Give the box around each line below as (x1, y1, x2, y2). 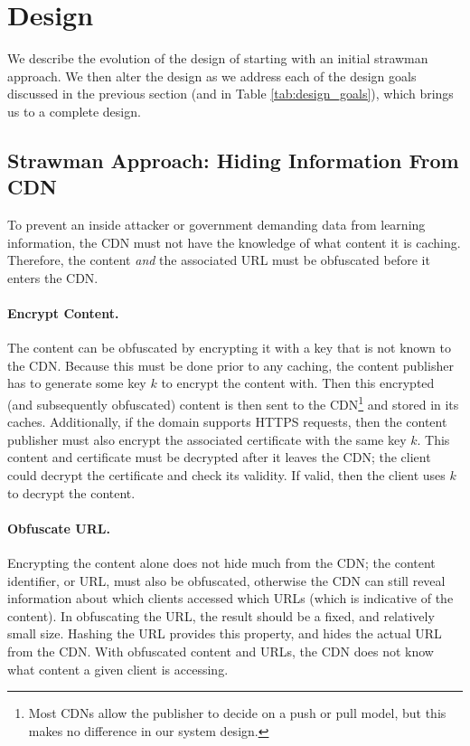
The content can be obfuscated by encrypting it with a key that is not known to (7, 338, 451, 357)
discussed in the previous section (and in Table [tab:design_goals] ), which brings (7, 84, 454, 103)
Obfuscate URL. (7, 518, 110, 537)
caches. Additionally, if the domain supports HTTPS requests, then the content (7, 412, 447, 431)
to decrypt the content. (7, 483, 136, 502)
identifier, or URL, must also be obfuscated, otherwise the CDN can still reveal (7, 571, 446, 590)
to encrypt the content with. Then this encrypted (161, 373, 435, 392)
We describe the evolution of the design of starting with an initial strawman (7, 49, 428, 68)
